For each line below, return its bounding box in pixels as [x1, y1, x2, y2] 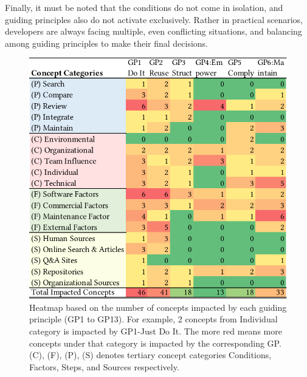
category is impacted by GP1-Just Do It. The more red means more [29, 324, 282, 337]
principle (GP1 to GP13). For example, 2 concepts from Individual [29, 313, 278, 325]
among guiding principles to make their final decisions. [5, 36, 208, 49]
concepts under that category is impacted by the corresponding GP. [29, 336, 281, 349]
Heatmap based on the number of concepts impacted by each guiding [29, 301, 287, 313]
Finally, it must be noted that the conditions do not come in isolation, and [5, 1, 283, 13]
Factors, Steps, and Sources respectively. [29, 360, 179, 373]
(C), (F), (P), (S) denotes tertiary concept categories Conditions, [29, 348, 272, 361]
